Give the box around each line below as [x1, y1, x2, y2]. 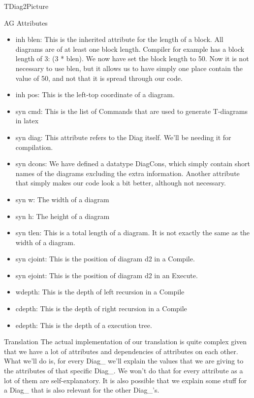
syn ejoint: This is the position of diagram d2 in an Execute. [15, 270, 198, 280]
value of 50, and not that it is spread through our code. [15, 72, 183, 83]
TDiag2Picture [4, 1, 49, 11]
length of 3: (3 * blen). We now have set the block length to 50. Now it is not [15, 53, 249, 64]
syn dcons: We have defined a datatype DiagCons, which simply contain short [15, 158, 251, 169]
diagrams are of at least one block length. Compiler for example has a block [15, 43, 245, 54]
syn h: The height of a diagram [15, 211, 110, 221]
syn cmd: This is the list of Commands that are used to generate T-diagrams [15, 106, 248, 116]
